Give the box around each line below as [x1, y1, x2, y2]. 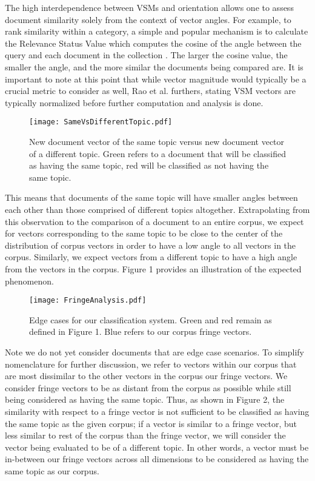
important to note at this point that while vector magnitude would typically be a [5, 72, 307, 85]
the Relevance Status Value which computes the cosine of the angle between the [5, 36, 302, 49]
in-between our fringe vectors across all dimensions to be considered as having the [5, 452, 309, 465]
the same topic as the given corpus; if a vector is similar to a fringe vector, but [5, 417, 297, 429]
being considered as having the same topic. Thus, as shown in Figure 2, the [5, 393, 285, 406]
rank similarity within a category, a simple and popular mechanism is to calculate [5, 25, 308, 38]
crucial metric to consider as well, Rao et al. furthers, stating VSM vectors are [5, 84, 296, 97]
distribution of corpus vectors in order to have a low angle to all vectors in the [5, 238, 296, 251]
